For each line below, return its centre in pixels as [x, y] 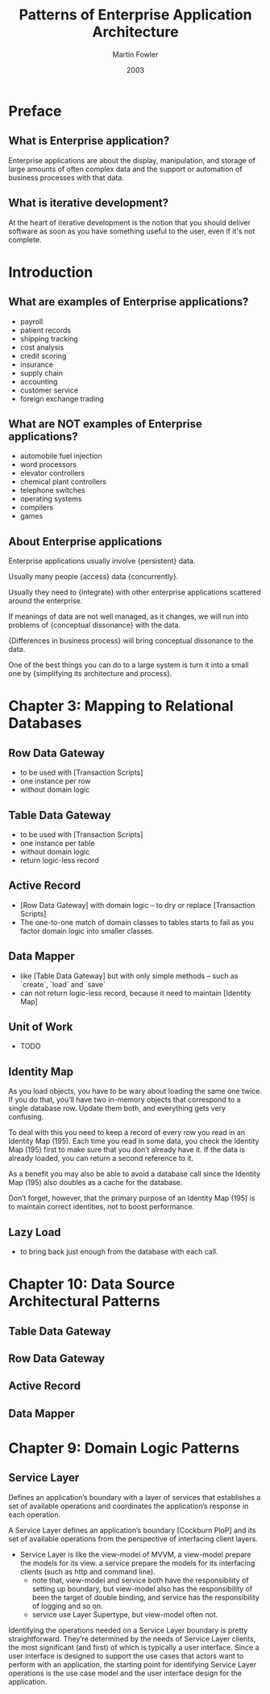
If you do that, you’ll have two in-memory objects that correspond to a [125, 1099]
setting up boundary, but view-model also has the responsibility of [142, 1588]
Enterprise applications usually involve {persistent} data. [102, 561]
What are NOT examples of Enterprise [106, 424]
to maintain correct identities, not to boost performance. [102, 1207]
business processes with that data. [66, 177]
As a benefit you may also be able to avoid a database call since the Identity [134, 1174]
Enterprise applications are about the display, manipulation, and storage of [132, 160]
